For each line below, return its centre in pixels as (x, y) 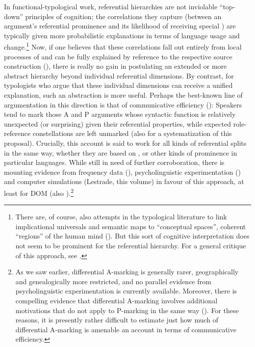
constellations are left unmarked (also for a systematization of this (132, 133)
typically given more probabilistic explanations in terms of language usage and (122, 35)
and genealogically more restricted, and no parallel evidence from (113, 281)
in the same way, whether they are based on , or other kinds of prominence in (121, 152)
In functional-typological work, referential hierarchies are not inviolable (111, 6)
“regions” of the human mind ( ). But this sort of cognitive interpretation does (132, 236)
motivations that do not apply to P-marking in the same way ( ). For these (127, 310)
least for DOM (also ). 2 (39, 192)
